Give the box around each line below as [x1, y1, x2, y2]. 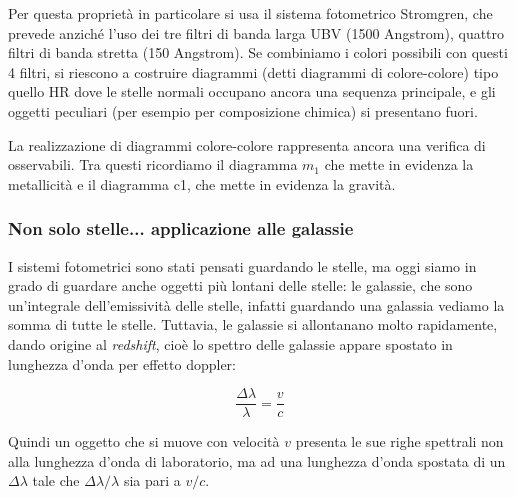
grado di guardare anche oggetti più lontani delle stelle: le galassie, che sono [8, 275, 473, 296]
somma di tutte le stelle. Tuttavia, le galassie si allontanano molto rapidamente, [8, 314, 498, 335]
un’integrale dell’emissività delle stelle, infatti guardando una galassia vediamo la [8, 294, 505, 315]
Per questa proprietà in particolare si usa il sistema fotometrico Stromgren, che [8, 3, 493, 23]
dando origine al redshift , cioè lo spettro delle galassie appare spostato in [8, 333, 453, 354]
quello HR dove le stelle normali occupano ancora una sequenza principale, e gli [8, 81, 496, 102]
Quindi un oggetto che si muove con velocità [8, 431, 280, 452]
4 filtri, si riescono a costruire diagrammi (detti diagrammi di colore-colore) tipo [8, 61, 499, 82]
